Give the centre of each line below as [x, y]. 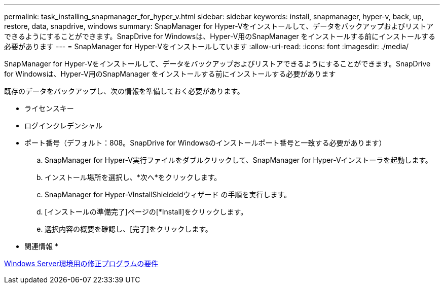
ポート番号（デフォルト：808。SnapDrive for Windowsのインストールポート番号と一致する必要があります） [205, 143]
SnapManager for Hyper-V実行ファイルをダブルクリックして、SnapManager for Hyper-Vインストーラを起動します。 [238, 160]
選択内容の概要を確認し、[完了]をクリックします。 [128, 229]
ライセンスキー [49, 108]
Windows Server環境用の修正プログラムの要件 [81, 263]
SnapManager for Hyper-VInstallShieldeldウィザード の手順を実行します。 [168, 194]
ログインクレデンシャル [63, 125]
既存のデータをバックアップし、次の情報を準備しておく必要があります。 [124, 91]
